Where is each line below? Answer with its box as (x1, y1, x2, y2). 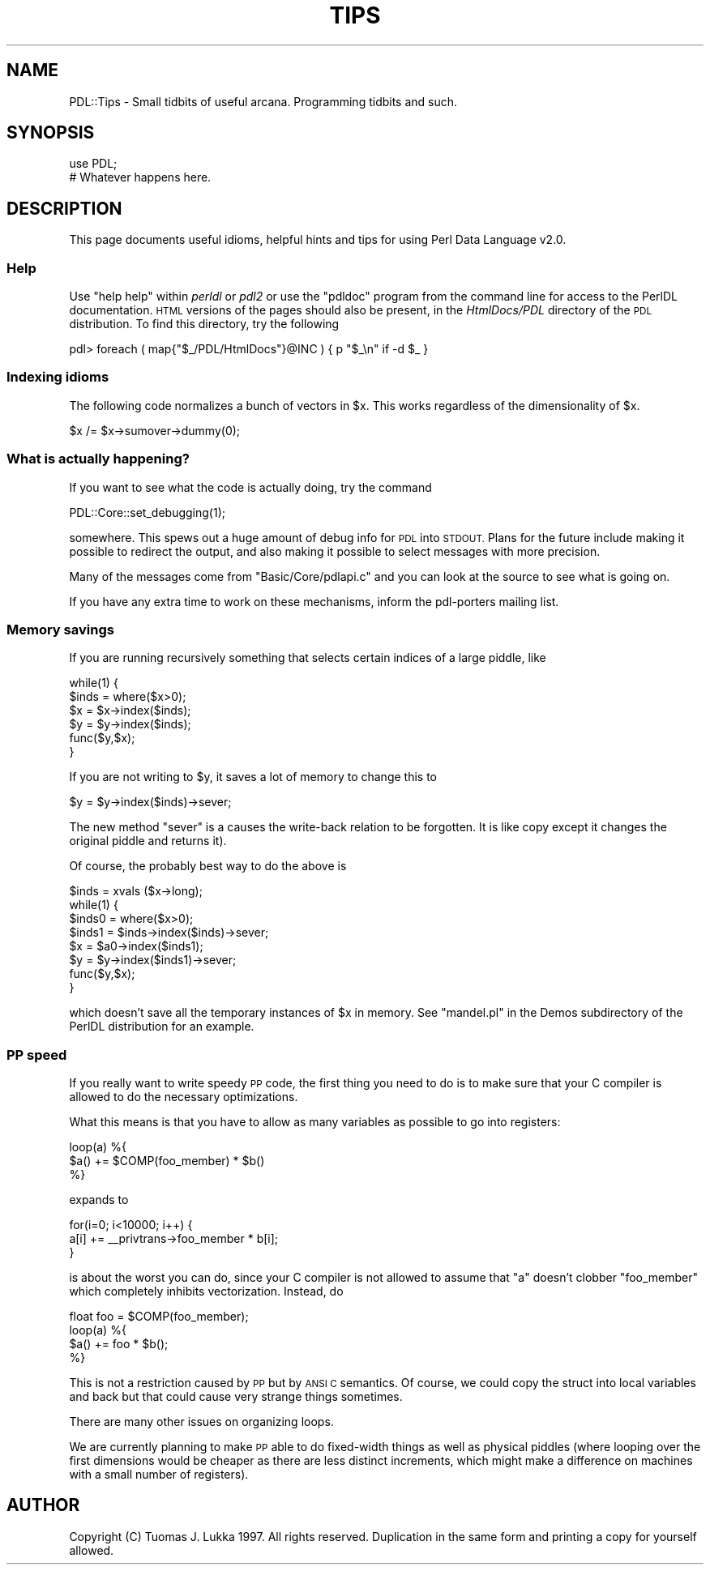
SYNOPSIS (6, 122, 95, 143)
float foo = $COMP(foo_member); (69, 1309, 249, 1324)
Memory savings (6, 621, 114, 638)
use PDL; (69, 156, 118, 171)
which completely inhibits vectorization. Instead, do (69, 1284, 344, 1299)
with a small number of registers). (69, 1467, 249, 1482)
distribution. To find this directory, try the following (69, 317, 340, 331)
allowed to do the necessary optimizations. (69, 1090, 298, 1104)
